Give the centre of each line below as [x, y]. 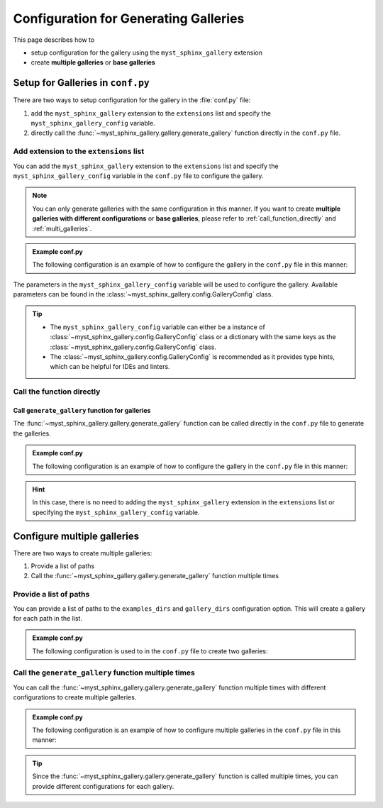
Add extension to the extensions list [79, 151]
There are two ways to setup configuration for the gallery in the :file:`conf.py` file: [132, 100]
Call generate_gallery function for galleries [82, 410]
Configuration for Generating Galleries [129, 18]
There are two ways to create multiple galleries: [83, 553]
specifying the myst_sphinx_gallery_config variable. [116, 512]
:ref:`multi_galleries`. [62, 228]
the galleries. [32, 433]
